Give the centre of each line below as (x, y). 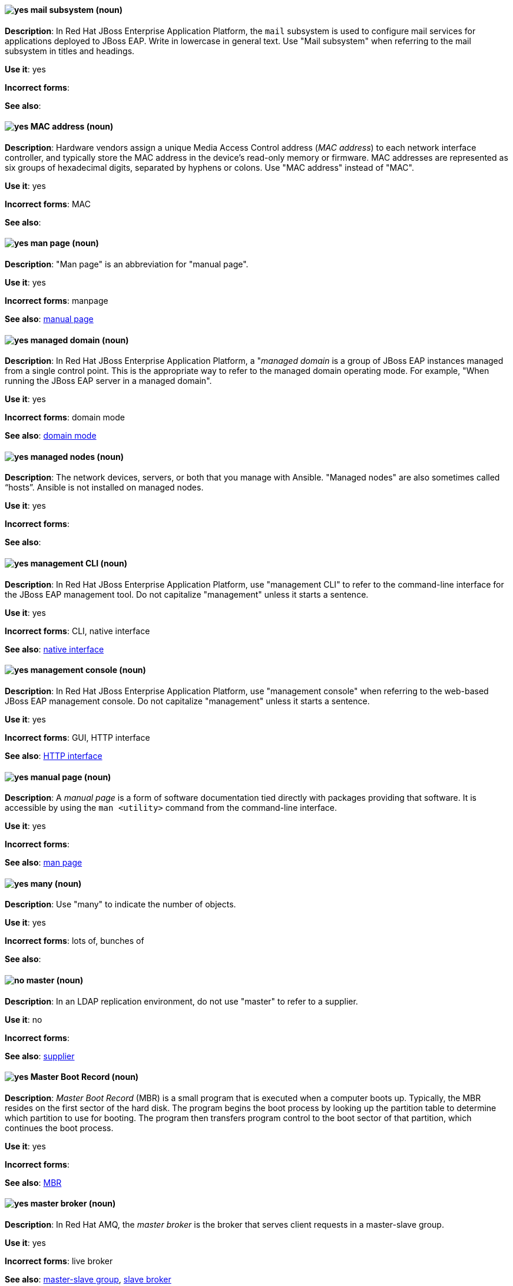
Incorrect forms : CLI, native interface (77, 631)
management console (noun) (88, 670)
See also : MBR (33, 1182)
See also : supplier (40, 1056)
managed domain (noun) (80, 340)
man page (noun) (64, 243)
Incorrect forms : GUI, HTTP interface (77, 737)
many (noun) (56, 883)
